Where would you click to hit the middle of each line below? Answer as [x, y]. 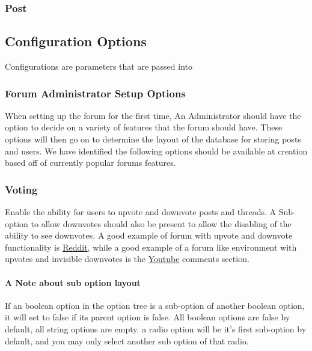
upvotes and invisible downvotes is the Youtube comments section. [127, 259]
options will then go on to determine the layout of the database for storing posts [153, 139]
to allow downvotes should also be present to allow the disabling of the [161, 223]
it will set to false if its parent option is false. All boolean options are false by [148, 317]
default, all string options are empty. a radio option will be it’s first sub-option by [156, 329]
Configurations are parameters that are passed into [99, 66]
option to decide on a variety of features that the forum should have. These [144, 127]
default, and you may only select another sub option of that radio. [127, 340]
